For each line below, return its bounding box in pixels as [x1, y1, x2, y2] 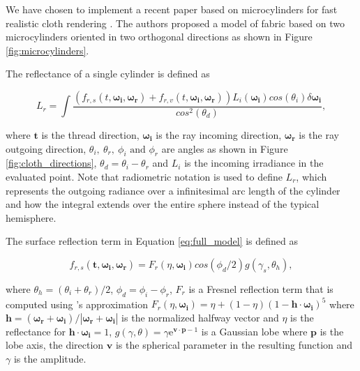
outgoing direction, [6, 141, 87, 156]
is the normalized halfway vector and [121, 310, 279, 324]
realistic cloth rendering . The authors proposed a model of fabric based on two [6, 15, 345, 30]
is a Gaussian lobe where [201, 324, 308, 338]
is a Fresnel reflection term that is [188, 281, 333, 296]
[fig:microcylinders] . [6, 43, 89, 57]
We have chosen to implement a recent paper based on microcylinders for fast [6, 2, 338, 16]
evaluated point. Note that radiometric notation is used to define [6, 169, 283, 183]
